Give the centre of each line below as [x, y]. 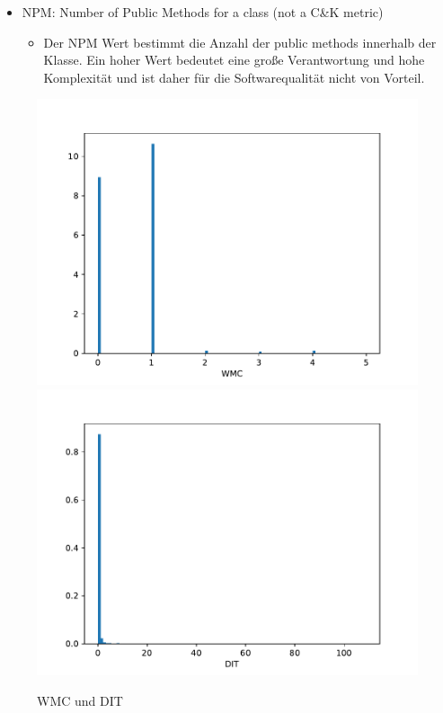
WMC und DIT [80, 700]
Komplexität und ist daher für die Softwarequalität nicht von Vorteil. [234, 77]
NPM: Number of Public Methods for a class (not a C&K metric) [203, 12]
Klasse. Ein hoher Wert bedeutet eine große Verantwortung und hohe [234, 60]
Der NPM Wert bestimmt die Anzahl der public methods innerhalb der [240, 42]
